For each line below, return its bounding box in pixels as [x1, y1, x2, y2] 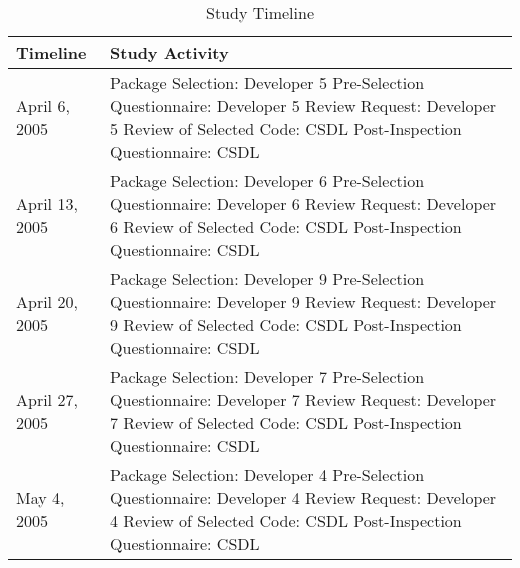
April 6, [16, 94, 70, 117]
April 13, [16, 192, 78, 215]
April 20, [16, 290, 78, 313]
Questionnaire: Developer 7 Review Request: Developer [110, 388, 497, 411]
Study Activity [110, 41, 229, 64]
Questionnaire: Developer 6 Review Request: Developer [110, 192, 497, 215]
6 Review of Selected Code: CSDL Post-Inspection [110, 215, 462, 238]
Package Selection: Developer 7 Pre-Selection [110, 365, 425, 388]
